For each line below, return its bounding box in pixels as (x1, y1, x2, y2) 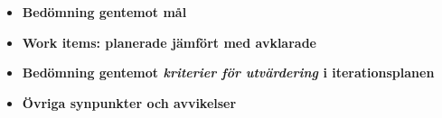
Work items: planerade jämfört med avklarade (22, 32, 316, 51)
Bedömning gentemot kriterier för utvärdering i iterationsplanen (22, 63, 435, 82)
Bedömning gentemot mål (22, 3, 187, 21)
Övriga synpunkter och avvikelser (22, 93, 237, 112)
